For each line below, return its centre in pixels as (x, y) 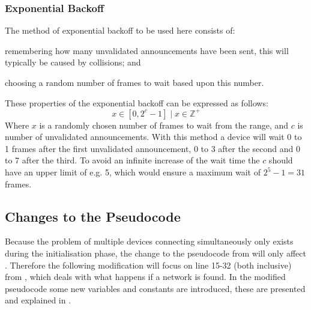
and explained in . (38, 300)
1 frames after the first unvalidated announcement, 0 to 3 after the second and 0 (152, 148)
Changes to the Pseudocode (93, 216)
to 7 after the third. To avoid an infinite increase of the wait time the (132, 160)
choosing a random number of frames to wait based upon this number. (134, 82)
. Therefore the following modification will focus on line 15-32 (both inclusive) (148, 265)
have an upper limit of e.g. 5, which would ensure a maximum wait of (133, 172)
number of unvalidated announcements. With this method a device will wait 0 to (153, 137)
